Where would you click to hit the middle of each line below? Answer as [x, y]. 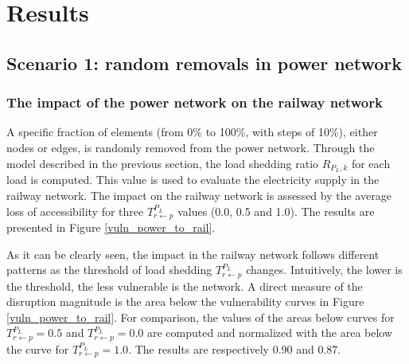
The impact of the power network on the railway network [195, 102]
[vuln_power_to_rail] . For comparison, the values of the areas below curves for [201, 317]
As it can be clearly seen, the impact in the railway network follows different [193, 254]
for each [371, 163]
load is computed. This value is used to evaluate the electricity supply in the [193, 180]
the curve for [38, 348]
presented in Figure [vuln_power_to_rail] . [111, 227]
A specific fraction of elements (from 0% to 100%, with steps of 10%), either [192, 132]
